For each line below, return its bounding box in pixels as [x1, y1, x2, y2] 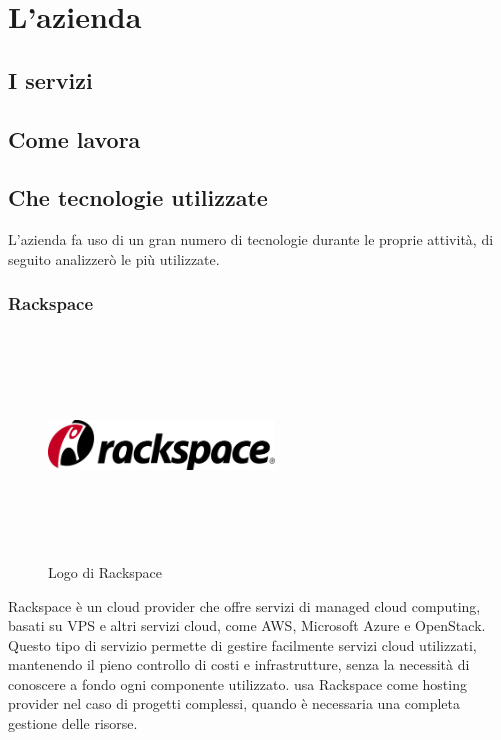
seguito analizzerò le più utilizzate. [8, 248, 220, 269]
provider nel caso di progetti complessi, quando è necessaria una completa [8, 693, 461, 714]
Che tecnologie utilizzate [8, 182, 268, 213]
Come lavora [8, 123, 141, 154]
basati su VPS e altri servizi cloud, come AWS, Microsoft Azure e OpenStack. [8, 615, 486, 636]
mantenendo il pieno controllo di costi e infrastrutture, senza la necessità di [8, 654, 470, 675]
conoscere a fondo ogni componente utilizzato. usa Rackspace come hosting [8, 673, 467, 694]
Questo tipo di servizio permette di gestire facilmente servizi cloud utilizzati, [8, 634, 477, 655]
